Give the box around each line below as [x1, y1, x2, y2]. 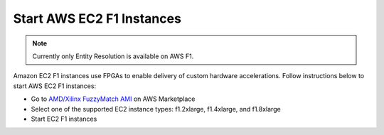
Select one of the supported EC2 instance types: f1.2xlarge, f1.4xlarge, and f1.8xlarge [31, 104, 281, 113]
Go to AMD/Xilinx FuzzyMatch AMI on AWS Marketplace [31, 94, 196, 103]
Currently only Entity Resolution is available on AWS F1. [32, 52, 194, 60]
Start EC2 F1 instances [31, 114, 97, 123]
